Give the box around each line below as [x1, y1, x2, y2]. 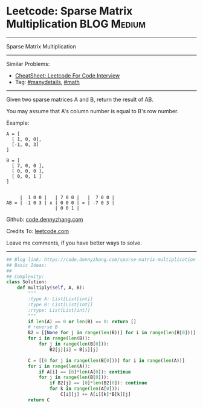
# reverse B [28, 324, 59, 331]
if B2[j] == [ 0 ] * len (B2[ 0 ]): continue [49, 380, 147, 386]
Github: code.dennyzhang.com [6, 216, 83, 223]
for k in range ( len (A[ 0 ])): [49, 386, 120, 392]
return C [28, 396, 50, 403]
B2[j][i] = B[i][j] [49, 346, 98, 352]
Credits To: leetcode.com [6, 227, 69, 234]
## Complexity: [6, 274, 45, 280]
